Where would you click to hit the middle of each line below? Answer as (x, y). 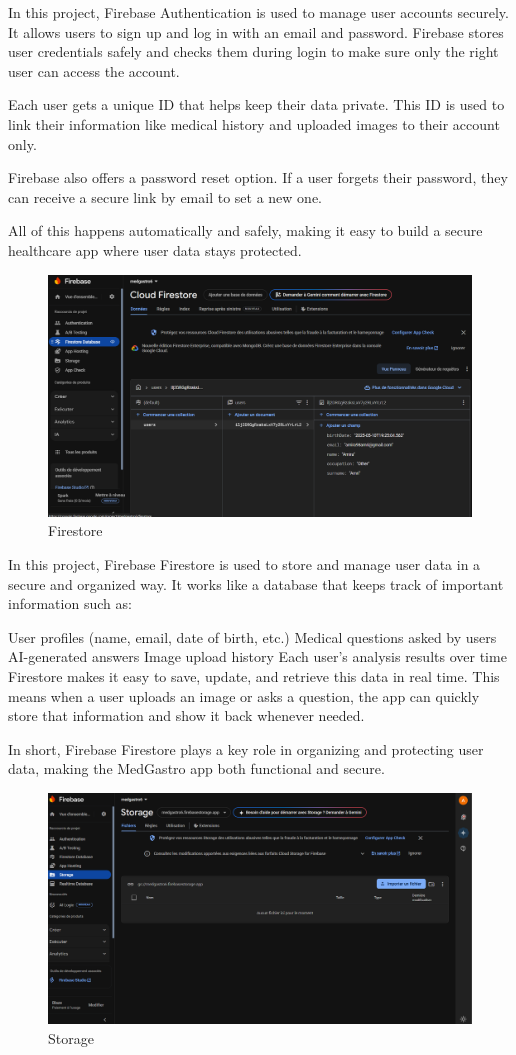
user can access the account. (94, 70)
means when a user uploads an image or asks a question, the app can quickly (244, 695)
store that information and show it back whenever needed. (186, 715)
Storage (71, 1037)
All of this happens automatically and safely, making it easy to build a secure (245, 230)
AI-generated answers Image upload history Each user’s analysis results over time (257, 656)
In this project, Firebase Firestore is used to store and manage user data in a (244, 563)
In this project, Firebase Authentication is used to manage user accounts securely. (258, 12)
